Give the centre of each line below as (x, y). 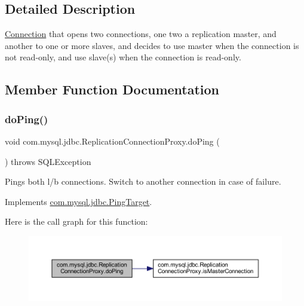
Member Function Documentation (112, 89)
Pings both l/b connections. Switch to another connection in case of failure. (143, 181)
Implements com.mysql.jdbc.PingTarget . (79, 201)
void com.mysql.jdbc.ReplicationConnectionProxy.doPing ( (112, 141)
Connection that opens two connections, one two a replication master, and (141, 34)
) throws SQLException (48, 161)
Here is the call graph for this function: (76, 221)
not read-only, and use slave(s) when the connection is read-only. (123, 57)
